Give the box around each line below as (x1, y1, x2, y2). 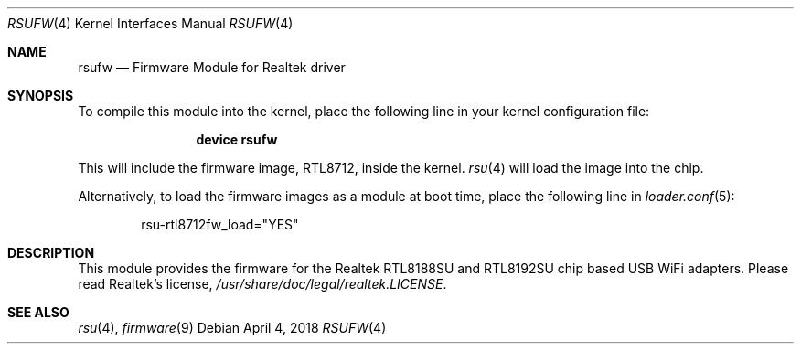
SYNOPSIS (7, 88, 74, 103)
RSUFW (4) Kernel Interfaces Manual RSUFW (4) (7, 16, 294, 31)
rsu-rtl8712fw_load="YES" (141, 217, 299, 232)
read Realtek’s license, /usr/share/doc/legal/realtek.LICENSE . (78, 276, 447, 292)
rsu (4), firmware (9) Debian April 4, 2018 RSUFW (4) (78, 320, 387, 335)
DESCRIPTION (7, 245, 95, 261)
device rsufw (196, 132, 278, 147)
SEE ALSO (7, 304, 69, 320)
